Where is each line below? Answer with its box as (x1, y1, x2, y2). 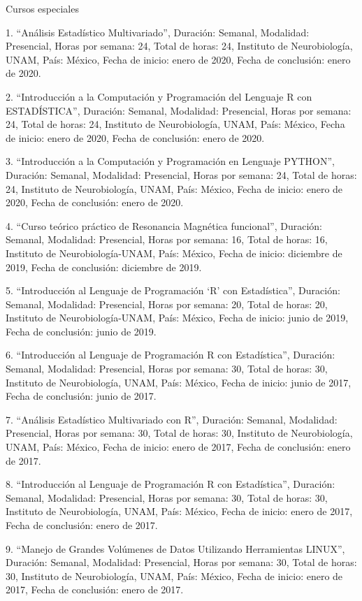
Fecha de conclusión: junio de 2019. (6, 324, 157, 338)
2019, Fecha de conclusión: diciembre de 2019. (6, 259, 202, 274)
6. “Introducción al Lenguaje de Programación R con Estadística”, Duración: (6, 347, 335, 362)
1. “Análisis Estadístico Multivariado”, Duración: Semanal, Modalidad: (6, 24, 310, 39)
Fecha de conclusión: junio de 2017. (6, 389, 157, 403)
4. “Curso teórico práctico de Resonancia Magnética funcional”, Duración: (6, 218, 322, 233)
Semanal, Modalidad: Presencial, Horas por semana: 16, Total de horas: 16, (6, 232, 328, 247)
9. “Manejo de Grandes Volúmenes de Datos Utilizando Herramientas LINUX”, (6, 541, 345, 556)
